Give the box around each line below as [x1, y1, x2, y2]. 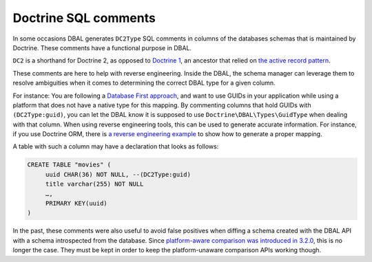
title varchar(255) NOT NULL [45, 180, 144, 188]
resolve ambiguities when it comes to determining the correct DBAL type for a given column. [12, 79, 276, 87]
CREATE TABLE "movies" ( [27, 161, 112, 168]
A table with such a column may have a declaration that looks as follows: [12, 142, 219, 151]
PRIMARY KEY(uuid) [45, 199, 108, 207]
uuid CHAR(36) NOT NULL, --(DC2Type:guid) [45, 171, 191, 178]
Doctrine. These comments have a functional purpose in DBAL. [12, 43, 192, 52]
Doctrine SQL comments [12, 10, 156, 25]
